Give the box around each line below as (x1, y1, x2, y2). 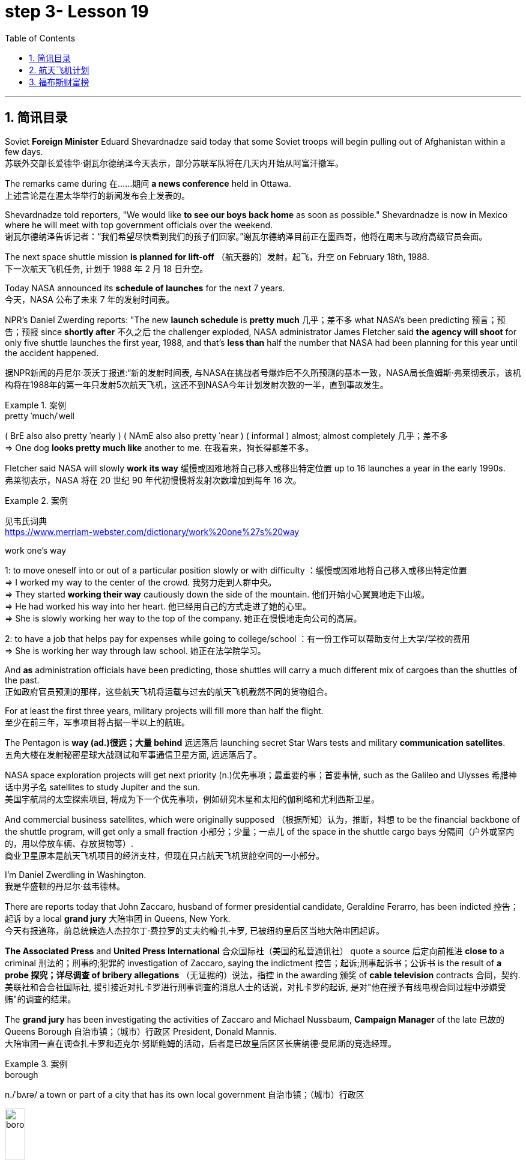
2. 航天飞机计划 (29, 64, 89, 75)
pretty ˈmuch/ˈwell (5, 410, 74, 421)
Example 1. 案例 (5, 399, 66, 410)
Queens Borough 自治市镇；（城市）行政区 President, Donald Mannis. (5, 1026, 277, 1036)
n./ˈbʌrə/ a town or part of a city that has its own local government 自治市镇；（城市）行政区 (5, 1089, 364, 1100)
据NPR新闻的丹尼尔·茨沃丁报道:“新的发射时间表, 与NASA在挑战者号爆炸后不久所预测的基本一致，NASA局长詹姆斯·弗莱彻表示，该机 (5, 367, 521, 378)
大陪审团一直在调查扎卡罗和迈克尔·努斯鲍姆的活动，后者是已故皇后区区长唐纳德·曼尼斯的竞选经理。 (5, 1038, 397, 1048)
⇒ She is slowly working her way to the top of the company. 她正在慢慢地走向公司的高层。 (5, 613, 362, 623)
